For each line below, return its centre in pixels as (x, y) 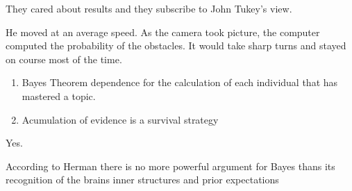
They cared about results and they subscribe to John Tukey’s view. (149, 8)
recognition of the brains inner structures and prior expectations (142, 180)
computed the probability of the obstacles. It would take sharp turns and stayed (176, 45)
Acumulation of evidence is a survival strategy (120, 119)
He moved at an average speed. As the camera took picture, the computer (163, 32)
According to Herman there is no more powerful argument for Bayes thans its (170, 166)
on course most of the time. (64, 59)
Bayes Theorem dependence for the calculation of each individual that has (180, 82)
